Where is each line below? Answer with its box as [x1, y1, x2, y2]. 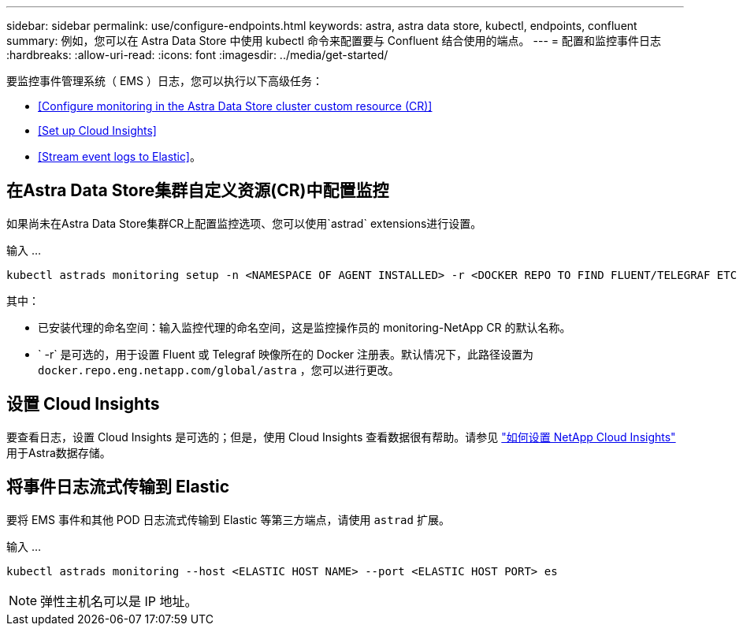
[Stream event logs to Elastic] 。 [38, 150, 201, 163]
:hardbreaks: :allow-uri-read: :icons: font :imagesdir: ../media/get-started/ [6, 48, 388, 61]
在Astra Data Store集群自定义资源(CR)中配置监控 [6, 180, 389, 201]
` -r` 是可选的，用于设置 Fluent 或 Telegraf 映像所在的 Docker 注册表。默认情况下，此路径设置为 [38, 347, 534, 361]
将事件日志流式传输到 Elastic [6, 477, 230, 497]
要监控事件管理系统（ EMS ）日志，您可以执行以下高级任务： [6, 74, 323, 87]
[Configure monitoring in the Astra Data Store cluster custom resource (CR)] [38, 99, 433, 113]
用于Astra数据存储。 [6, 445, 111, 459]
